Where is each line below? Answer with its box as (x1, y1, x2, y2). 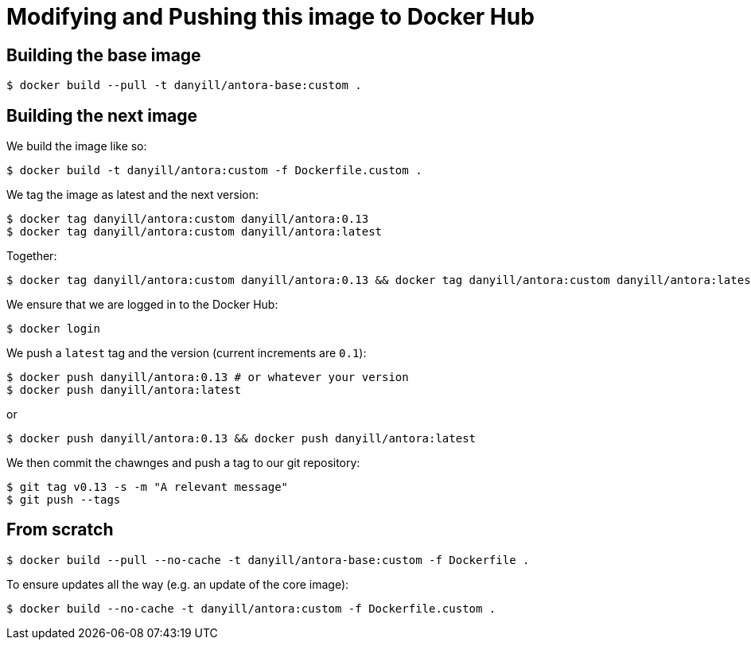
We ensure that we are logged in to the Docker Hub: (6, 298, 278, 312)
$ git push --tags (6, 493, 121, 507)
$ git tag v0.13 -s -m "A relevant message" (6, 481, 289, 494)
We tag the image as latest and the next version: (6, 188, 259, 202)
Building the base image (6, 45, 201, 65)
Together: (6, 249, 57, 263)
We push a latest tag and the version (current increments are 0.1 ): (6, 346, 367, 360)
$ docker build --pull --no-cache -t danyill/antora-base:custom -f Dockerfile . (6, 553, 530, 566)
